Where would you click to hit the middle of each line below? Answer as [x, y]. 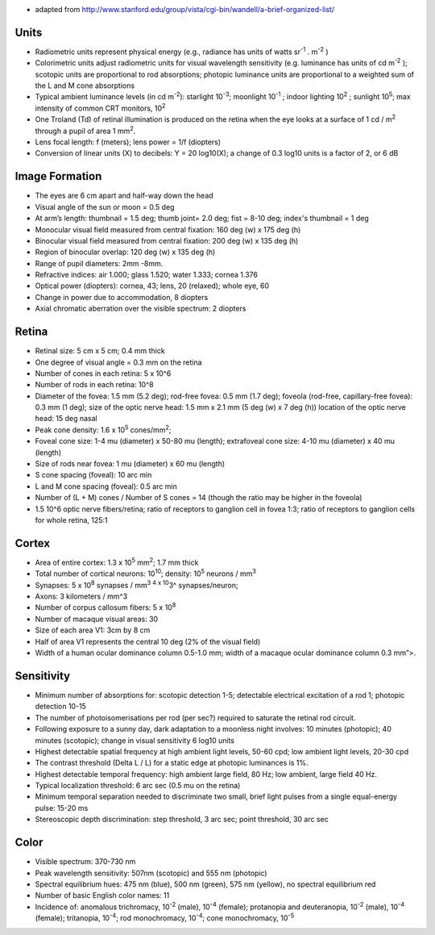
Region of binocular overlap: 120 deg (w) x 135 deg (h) [125, 252]
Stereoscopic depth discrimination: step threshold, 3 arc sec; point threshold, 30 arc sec [182, 820]
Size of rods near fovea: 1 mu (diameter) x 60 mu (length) [130, 464]
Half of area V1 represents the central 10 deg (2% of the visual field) [148, 641]
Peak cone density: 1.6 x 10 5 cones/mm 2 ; [103, 429]
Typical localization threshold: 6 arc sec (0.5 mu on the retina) [138, 786]
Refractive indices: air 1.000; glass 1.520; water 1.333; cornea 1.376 [146, 275]
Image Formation [58, 176]
